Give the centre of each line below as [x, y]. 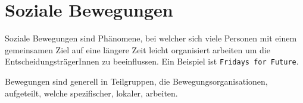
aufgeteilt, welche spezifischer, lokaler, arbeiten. [91, 93]
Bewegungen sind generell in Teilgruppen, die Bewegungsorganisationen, [136, 81]
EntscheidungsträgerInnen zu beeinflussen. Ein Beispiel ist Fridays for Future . [152, 61]
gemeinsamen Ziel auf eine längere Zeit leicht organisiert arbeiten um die [138, 49]
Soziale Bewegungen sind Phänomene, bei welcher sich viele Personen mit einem [151, 38]
